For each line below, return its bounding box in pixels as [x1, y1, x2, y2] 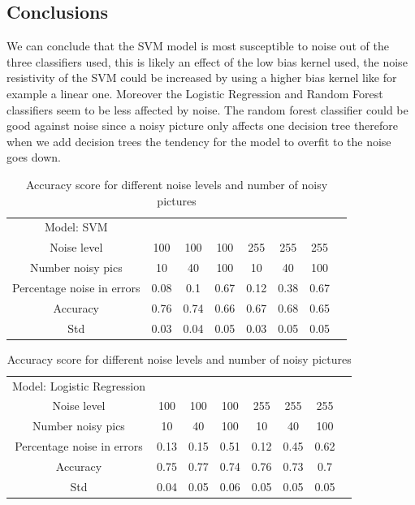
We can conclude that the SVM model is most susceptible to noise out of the [6, 37, 389, 54]
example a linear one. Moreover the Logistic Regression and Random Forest [6, 84, 383, 101]
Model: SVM [44, 218, 108, 235]
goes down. [6, 149, 61, 166]
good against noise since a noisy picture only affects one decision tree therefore [6, 117, 399, 134]
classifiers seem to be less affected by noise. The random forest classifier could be [6, 101, 409, 118]
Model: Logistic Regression [12, 377, 145, 394]
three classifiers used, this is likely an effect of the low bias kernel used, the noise [6, 53, 408, 70]
